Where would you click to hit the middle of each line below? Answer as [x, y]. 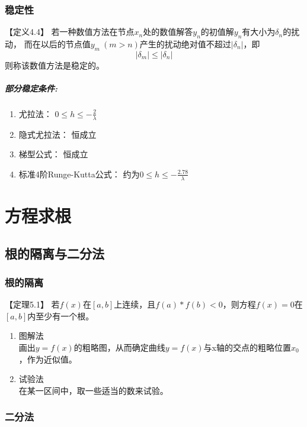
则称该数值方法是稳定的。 [55, 65]
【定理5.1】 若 [32, 304]
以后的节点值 [65, 44]
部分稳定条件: [31, 88]
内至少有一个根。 [61, 316]
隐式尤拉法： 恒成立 [57, 134]
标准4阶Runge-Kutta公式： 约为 [79, 174]
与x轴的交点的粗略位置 [247, 347]
